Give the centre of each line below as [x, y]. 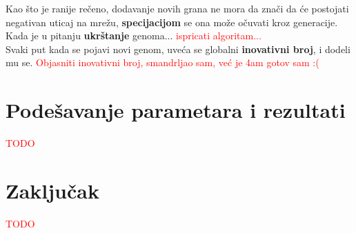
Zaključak [52, 190]
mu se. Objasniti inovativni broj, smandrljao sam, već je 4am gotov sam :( [162, 62]
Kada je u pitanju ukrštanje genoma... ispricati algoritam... [133, 36]
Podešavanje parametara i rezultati [176, 110]
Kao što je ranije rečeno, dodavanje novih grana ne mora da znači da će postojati [177, 8]
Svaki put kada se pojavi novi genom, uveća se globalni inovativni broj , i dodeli [178, 49]
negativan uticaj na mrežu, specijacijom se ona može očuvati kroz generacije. [172, 22]
